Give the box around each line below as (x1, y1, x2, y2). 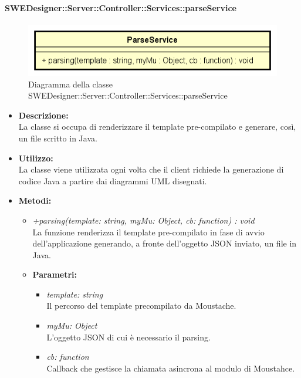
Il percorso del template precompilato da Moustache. (46, 299, 236, 312)
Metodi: (18, 194, 52, 207)
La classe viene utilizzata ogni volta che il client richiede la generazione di (18, 163, 284, 176)
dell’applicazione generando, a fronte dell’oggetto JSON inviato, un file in (32, 237, 297, 249)
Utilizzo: (18, 151, 53, 164)
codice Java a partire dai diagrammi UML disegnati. (18, 174, 207, 187)
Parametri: (32, 268, 77, 281)
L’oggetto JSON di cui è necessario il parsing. (46, 330, 211, 343)
